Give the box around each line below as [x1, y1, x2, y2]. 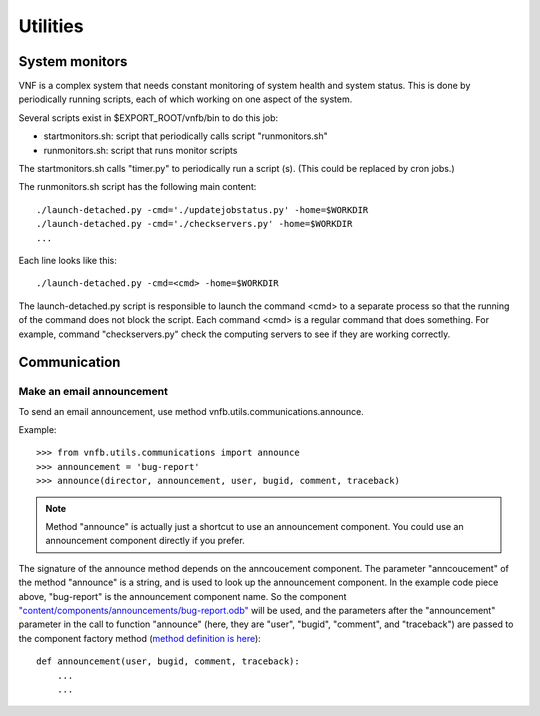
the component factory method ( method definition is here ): [18, 632, 262, 644]
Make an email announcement [18, 385, 169, 399]
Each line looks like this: [18, 254, 117, 266]
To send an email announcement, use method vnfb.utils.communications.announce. [18, 405, 364, 417]
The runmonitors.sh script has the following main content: [18, 181, 257, 193]
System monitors [18, 53, 128, 70]
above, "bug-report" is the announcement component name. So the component [18, 590, 347, 602]
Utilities [18, 15, 84, 37]
